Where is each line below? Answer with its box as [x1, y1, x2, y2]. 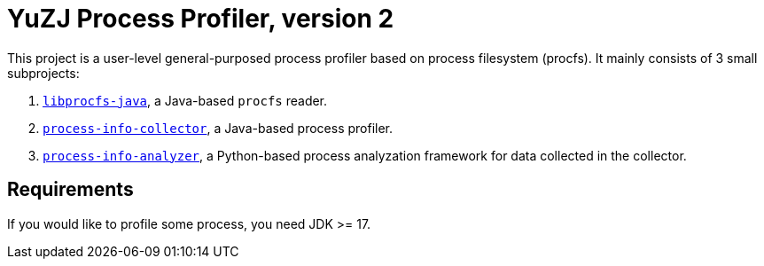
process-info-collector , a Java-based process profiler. [43, 120, 394, 136]
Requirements [7, 178, 134, 201]
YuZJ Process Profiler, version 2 [7, 4, 394, 34]
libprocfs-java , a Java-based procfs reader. [43, 92, 328, 108]
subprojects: [7, 65, 80, 81]
